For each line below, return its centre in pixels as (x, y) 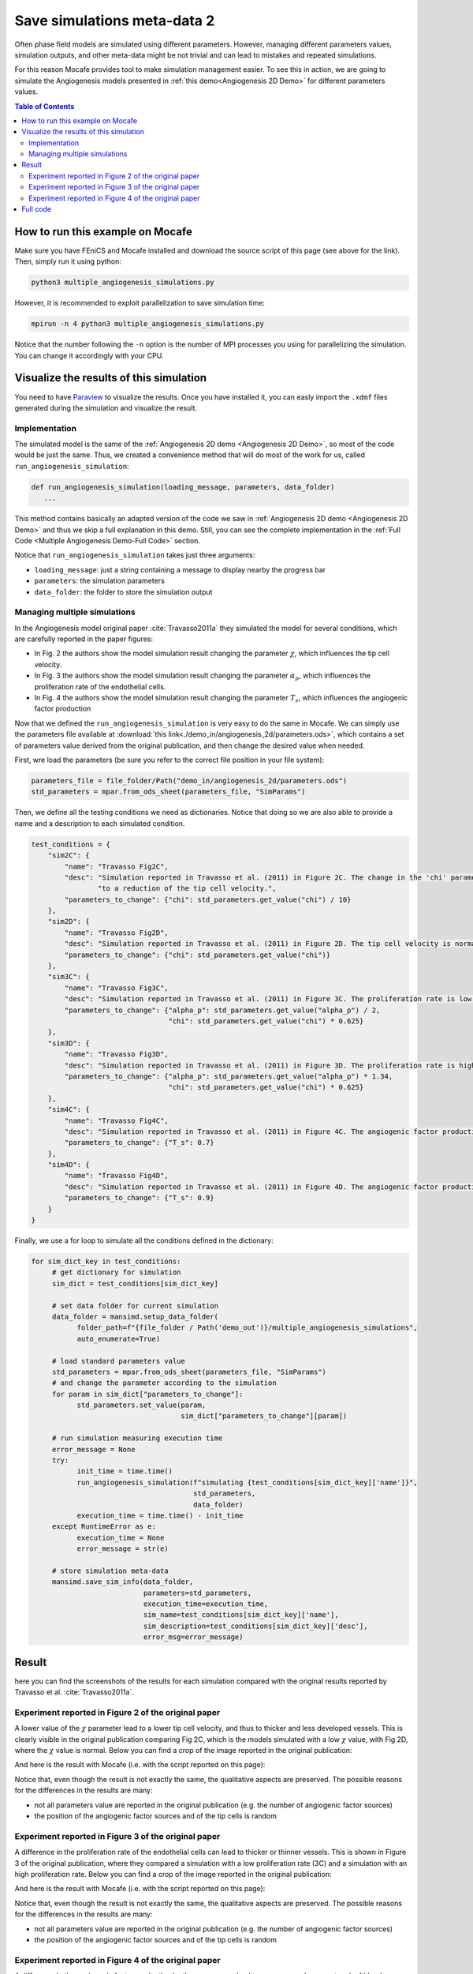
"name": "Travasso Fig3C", (116, 988)
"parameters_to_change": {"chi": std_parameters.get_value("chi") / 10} (208, 899)
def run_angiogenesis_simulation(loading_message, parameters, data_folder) (183, 487)
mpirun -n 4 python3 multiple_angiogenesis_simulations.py (147, 324)
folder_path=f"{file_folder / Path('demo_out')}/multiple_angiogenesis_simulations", (247, 1328)
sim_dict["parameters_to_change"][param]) (264, 1416)
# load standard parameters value (118, 1361)
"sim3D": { (69, 1043)
